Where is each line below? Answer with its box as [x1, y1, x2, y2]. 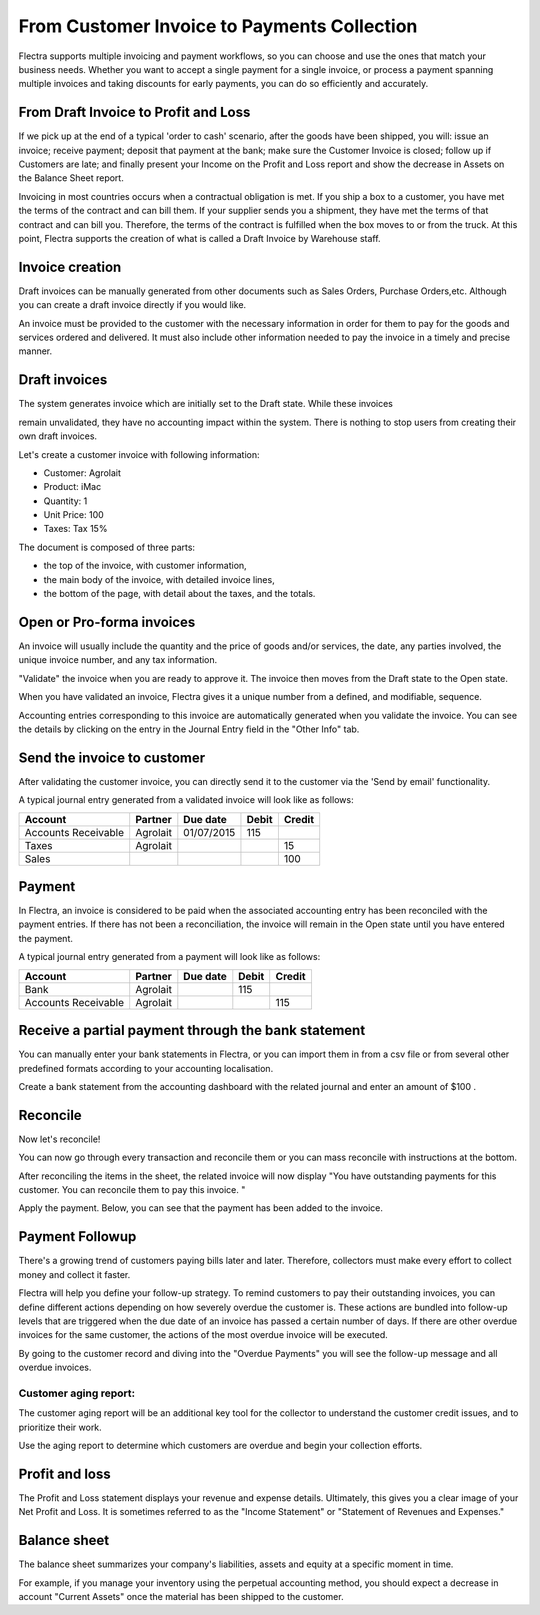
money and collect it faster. [18, 1268, 131, 1280]
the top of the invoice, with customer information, [43, 560, 247, 572]
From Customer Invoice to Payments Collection [18, 15, 418, 37]
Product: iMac [43, 481, 102, 493]
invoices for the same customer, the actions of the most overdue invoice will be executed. [18, 1329, 389, 1341]
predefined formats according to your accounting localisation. [18, 1062, 274, 1074]
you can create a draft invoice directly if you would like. [18, 299, 247, 311]
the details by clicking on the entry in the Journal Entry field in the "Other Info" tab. [18, 723, 360, 735]
